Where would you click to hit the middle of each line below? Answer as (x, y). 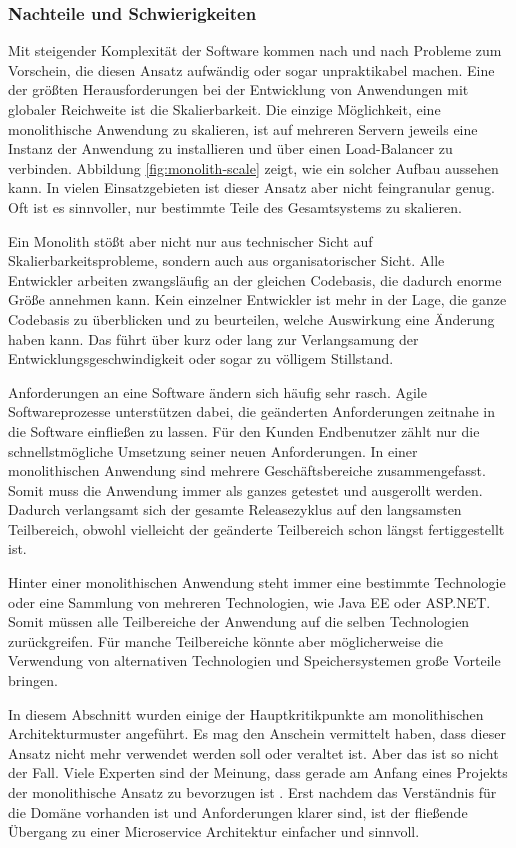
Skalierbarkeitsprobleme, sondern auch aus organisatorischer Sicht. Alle (226, 260)
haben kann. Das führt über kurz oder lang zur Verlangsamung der (213, 338)
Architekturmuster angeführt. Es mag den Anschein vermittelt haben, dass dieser (257, 733)
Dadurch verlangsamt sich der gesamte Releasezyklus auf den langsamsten (235, 509)
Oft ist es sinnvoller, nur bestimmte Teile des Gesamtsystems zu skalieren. (235, 206)
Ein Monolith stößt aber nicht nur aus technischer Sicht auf (190, 240)
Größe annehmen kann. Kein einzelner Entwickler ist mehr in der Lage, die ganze (257, 299)
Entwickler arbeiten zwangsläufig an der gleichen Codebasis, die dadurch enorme (255, 279)
